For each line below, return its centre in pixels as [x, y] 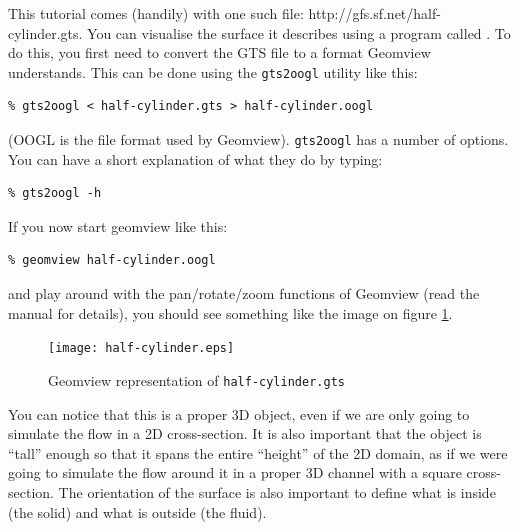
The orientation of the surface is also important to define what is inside [277, 491]
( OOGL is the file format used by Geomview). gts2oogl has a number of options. [258, 139]
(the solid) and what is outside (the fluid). [137, 511]
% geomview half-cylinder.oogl [112, 260]
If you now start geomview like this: [118, 225]
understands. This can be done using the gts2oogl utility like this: [213, 71]
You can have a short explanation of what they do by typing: [195, 158]
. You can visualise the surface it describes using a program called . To [294, 32]
